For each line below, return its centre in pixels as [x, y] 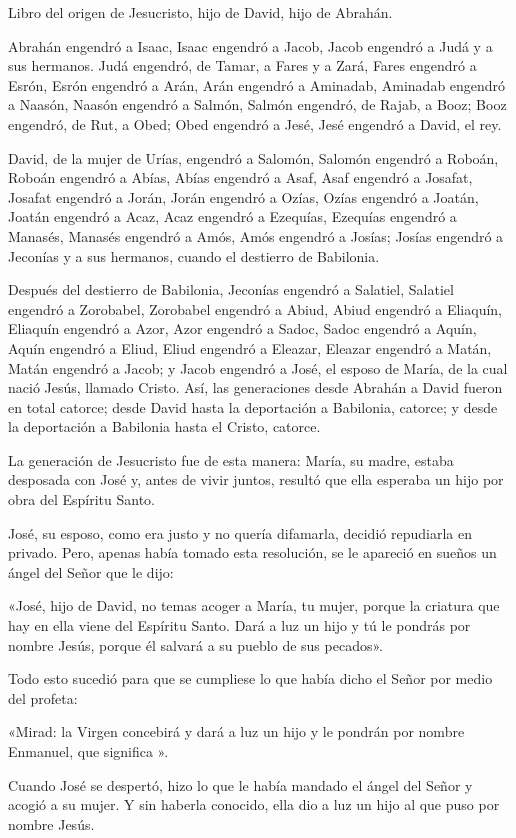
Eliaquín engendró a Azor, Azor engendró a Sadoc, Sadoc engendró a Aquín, [242, 328]
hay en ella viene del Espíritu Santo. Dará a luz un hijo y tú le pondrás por [239, 625]
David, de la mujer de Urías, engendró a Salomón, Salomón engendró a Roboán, [253, 157]
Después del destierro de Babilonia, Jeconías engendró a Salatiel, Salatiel [231, 289]
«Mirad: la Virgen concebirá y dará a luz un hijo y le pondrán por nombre [236, 731]
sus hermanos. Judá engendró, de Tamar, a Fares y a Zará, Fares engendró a [242, 65]
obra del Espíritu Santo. [81, 499]
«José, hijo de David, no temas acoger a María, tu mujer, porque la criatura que [254, 605]
